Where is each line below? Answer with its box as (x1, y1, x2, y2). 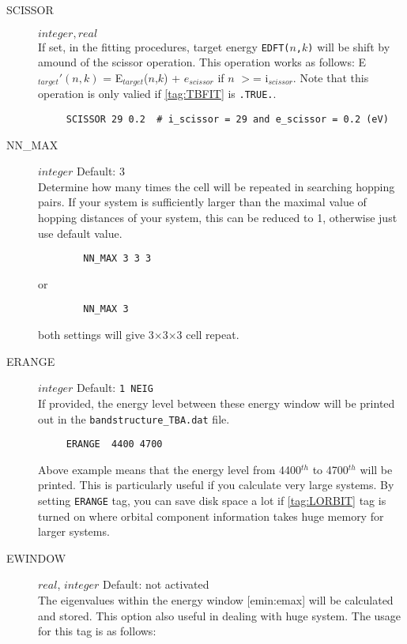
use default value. (38, 224, 122, 241)
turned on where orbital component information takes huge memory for (38, 507, 384, 524)
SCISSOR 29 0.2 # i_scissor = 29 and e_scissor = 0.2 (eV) (66, 113, 389, 125)
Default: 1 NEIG (77, 379, 153, 396)
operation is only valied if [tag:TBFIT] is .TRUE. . (38, 85, 277, 102)
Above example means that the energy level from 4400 (38, 461, 302, 477)
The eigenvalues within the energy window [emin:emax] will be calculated (38, 592, 394, 608)
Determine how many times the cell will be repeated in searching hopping (38, 178, 395, 194)
